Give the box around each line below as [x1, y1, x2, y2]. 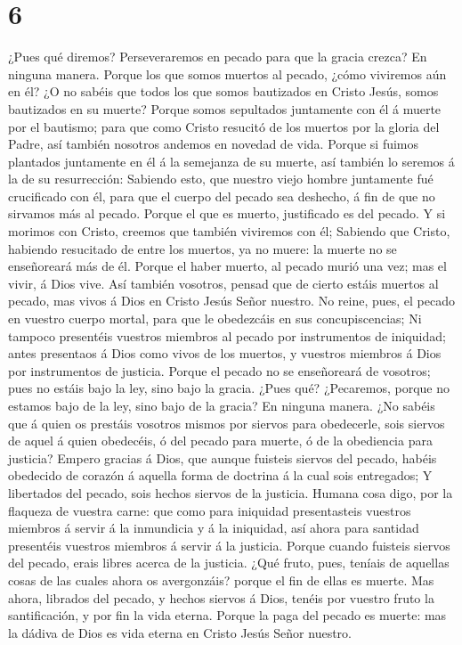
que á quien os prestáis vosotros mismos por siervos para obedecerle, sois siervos [8, 413, 445, 432]
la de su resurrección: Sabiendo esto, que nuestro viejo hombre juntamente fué [8, 169, 434, 188]
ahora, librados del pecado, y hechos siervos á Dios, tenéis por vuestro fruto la [8, 588, 434, 607]
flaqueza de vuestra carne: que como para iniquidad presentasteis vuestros [8, 501, 411, 519]
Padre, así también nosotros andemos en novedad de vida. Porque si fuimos [8, 135, 419, 153]
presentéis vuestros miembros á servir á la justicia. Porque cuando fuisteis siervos [8, 535, 450, 554]
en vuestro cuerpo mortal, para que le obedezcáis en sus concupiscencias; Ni [8, 309, 422, 328]
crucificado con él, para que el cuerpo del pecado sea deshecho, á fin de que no [8, 186, 435, 205]
